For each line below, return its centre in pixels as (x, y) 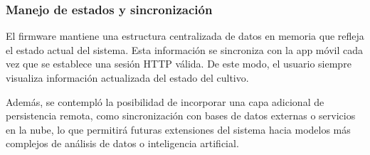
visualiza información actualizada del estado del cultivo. (127, 77)
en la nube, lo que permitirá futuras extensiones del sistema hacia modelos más (178, 129)
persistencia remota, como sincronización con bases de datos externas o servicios (181, 116)
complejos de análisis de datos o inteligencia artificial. (122, 143)
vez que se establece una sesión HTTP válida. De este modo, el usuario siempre (179, 64)
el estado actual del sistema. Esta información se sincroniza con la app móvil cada (184, 49)
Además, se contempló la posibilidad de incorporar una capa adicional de (165, 101)
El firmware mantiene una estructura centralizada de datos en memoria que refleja (185, 36)
